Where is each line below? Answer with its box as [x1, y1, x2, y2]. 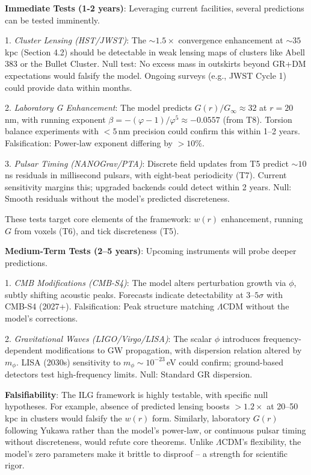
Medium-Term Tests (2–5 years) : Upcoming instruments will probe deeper [5, 244, 297, 257]
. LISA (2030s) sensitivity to [16, 355, 121, 368]
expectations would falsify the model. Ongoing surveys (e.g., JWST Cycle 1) [5, 69, 286, 81]
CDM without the [223, 300, 289, 312]
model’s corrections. [5, 312, 78, 324]
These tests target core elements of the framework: [5, 212, 191, 225]
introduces [222, 332, 260, 344]
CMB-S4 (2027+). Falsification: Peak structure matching [5, 300, 215, 312]
